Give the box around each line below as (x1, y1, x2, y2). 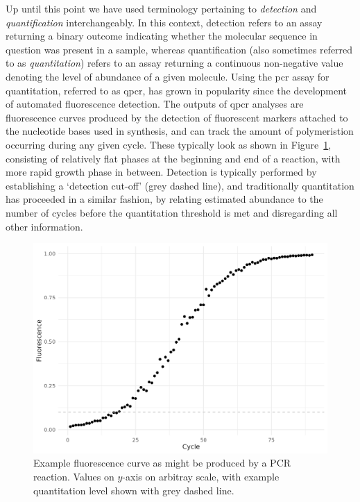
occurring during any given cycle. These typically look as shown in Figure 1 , (6, 137, 332, 151)
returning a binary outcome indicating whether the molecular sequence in (6, 28, 318, 43)
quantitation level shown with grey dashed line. (33, 483, 234, 497)
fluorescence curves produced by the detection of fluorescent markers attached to (6, 110, 348, 124)
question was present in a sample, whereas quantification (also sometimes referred (6, 42, 353, 56)
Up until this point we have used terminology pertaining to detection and (6, 1, 317, 15)
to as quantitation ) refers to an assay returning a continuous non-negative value (6, 56, 343, 70)
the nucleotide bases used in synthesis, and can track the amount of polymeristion (6, 124, 354, 138)
